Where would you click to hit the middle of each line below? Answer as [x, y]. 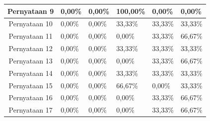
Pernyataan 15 [31, 85]
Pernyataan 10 [31, 24]
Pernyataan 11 [31, 36]
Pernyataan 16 [31, 97]
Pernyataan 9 [31, 11]
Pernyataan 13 [31, 60]
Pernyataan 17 [31, 110]
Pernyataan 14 [31, 73]
